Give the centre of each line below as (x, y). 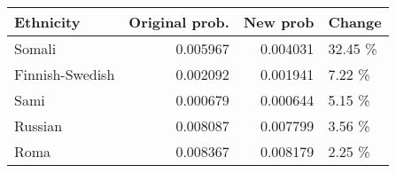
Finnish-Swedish (65, 74)
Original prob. (179, 22)
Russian (39, 126)
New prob (279, 22)
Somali (35, 48)
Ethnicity (47, 22)
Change (355, 22)
